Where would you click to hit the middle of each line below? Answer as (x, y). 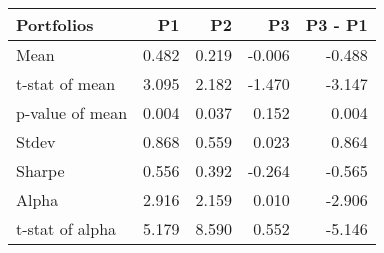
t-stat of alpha (66, 228)
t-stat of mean (66, 83)
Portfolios (55, 24)
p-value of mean (72, 112)
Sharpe (40, 170)
